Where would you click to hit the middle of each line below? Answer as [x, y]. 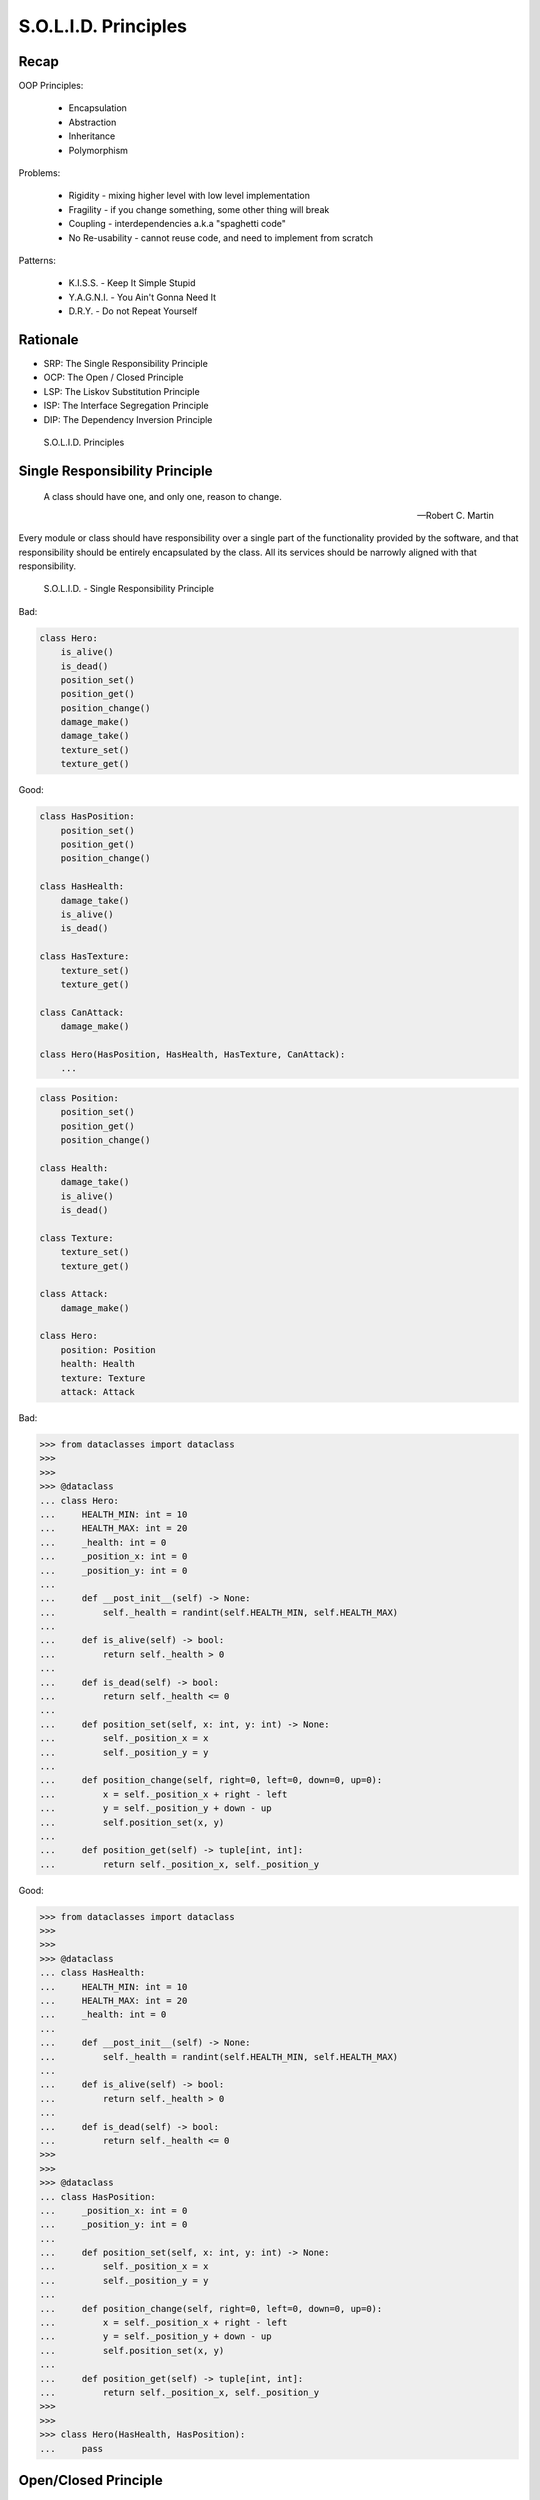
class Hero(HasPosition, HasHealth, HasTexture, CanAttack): [192, 1054]
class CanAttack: [82, 1012]
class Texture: [76, 1238]
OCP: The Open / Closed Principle [113, 377]
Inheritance [92, 136]
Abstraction [92, 122]
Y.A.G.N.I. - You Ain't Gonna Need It [142, 297]
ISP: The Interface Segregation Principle [126, 406]
